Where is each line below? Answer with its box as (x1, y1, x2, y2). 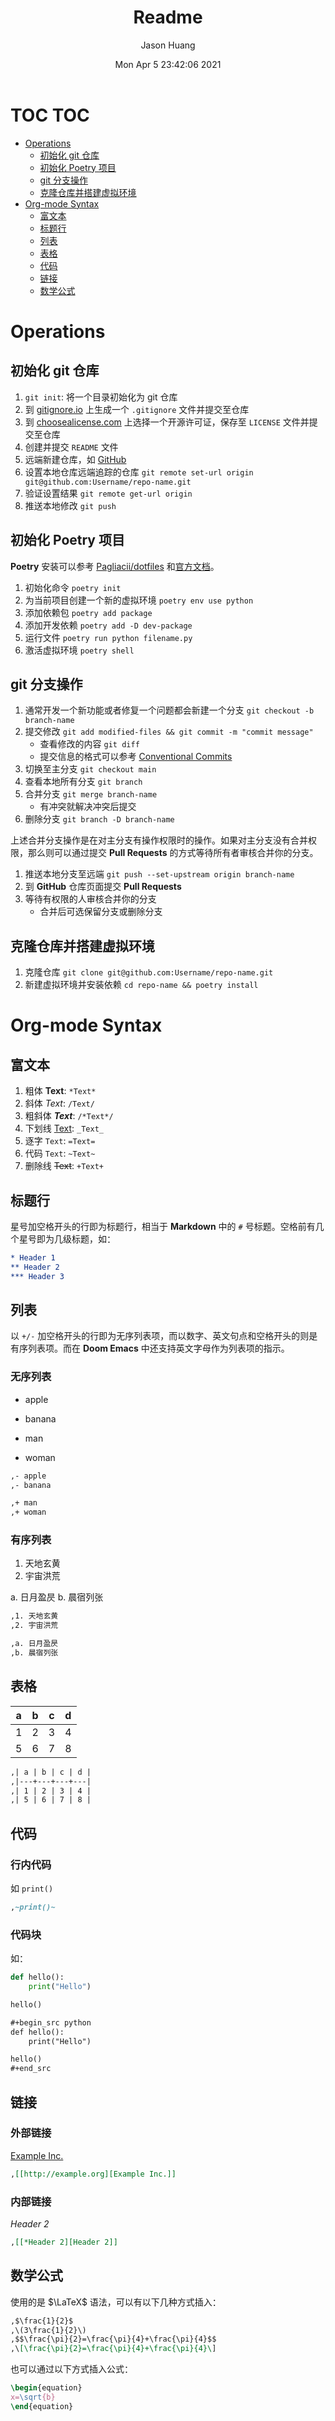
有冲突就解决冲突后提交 (39, 801, 137, 813)
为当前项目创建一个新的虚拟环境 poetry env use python (24, 594, 254, 606)
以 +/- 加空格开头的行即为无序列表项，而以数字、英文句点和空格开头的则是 (10, 1330, 318, 1342)
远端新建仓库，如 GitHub (24, 453, 127, 465)
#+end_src (10, 2064, 52, 2074)
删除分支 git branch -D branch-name (24, 813, 175, 825)
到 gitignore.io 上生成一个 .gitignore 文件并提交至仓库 (24, 403, 250, 415)
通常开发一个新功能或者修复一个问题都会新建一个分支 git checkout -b (24, 704, 315, 716)
